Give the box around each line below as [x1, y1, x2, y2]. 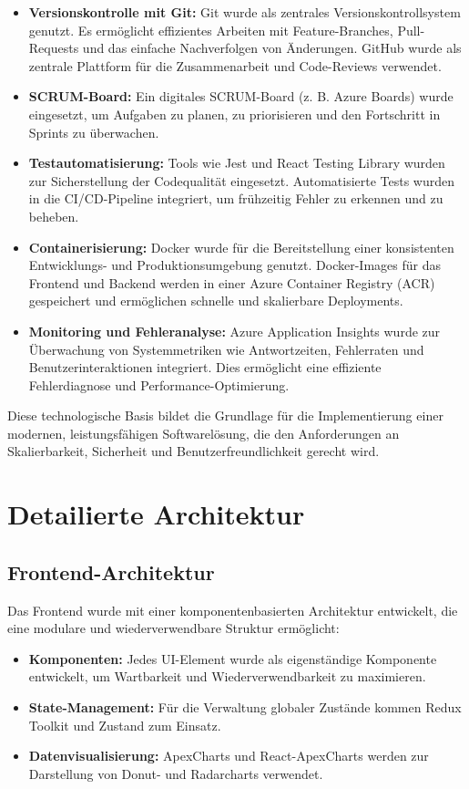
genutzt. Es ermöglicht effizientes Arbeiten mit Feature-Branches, [28, 20, 393, 39]
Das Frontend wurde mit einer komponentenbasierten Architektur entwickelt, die [7, 600, 458, 619]
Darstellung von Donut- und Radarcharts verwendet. [28, 763, 323, 783]
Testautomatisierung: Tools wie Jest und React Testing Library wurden [28, 153, 445, 172]
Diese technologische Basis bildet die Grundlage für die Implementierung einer [7, 406, 444, 425]
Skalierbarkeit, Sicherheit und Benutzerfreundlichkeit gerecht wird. [7, 441, 380, 461]
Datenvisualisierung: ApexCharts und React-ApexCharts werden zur [28, 746, 429, 765]
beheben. [28, 206, 79, 225]
